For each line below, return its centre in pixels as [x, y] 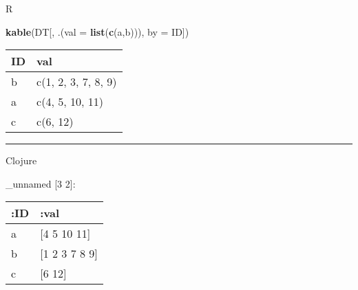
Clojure [21, 160]
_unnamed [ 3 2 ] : [41, 183]
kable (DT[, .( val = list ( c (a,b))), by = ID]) [97, 31]
